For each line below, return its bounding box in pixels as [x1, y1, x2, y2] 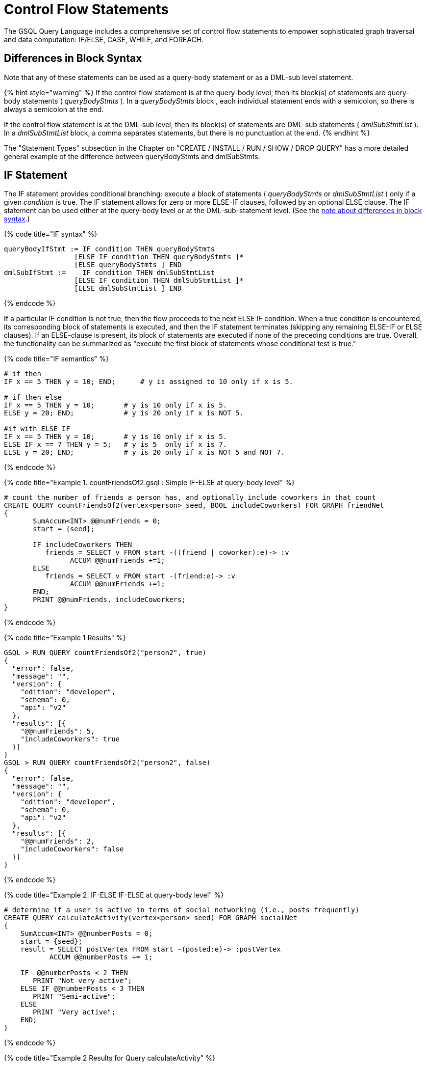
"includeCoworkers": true [20, 735, 120, 743]
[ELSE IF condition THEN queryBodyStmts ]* [74, 253, 244, 261]
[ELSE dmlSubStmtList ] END [74, 284, 182, 293]
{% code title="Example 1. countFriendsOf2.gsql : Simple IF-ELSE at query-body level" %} [4, 478, 295, 487]
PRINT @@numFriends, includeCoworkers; [33, 596, 186, 604]
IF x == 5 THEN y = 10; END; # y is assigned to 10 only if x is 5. [4, 378, 294, 386]
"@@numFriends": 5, [20, 727, 95, 736]
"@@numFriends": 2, [20, 837, 95, 846]
